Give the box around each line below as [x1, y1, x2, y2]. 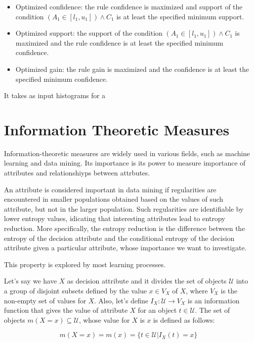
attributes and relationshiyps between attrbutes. [4, 168, 150, 178]
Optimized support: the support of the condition [15, 28, 163, 38]
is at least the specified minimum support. [116, 11, 244, 21]
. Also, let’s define [94, 295, 148, 305]
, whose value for [79, 314, 130, 325]
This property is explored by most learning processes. [4, 259, 166, 269]
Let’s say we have [4, 276, 57, 286]
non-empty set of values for [4, 295, 86, 305]
